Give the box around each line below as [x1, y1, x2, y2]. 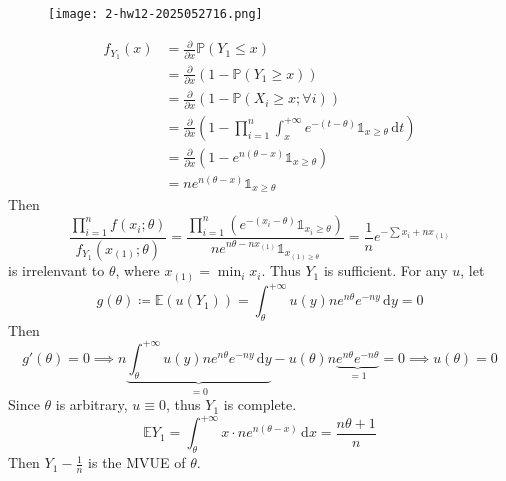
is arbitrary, [55, 394, 128, 415]
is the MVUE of [88, 452, 186, 473]
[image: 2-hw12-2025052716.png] [48, 7, 263, 21]
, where [115, 260, 160, 281]
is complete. [223, 394, 297, 415]
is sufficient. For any [323, 260, 448, 281]
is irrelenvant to [8, 260, 105, 281]
